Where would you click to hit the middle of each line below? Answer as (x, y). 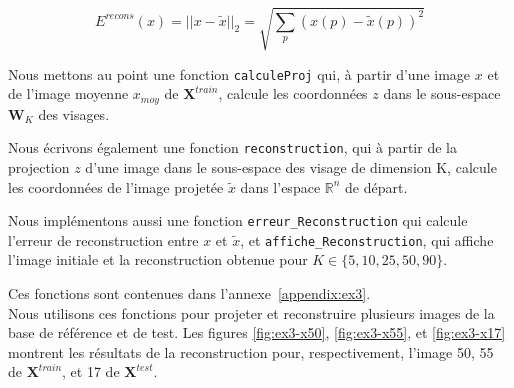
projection (39, 166)
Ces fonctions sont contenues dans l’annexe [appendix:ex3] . (189, 293)
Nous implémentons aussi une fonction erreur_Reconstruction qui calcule (238, 220)
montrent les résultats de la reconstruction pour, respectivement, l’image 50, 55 (251, 351)
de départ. (376, 186)
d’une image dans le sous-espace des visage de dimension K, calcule (291, 166)
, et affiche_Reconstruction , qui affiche (367, 239)
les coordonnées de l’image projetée (116, 186)
